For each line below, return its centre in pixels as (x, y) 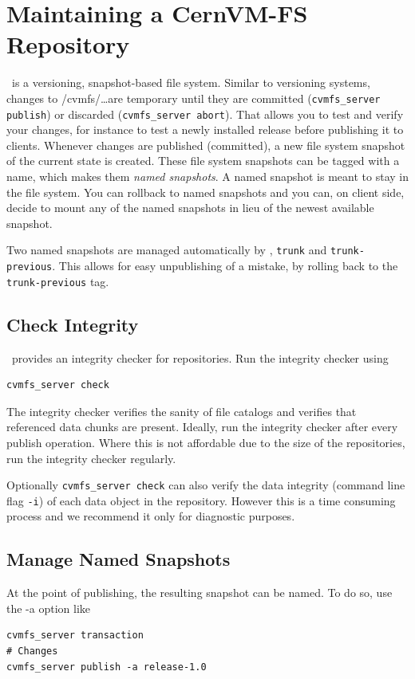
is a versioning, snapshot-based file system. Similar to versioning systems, (191, 82)
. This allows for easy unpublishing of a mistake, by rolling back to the (225, 266)
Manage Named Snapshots (119, 559)
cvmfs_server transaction (75, 636)
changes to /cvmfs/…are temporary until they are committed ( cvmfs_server (194, 98)
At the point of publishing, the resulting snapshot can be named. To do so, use (200, 593)
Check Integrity (73, 324)
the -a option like (48, 608)
